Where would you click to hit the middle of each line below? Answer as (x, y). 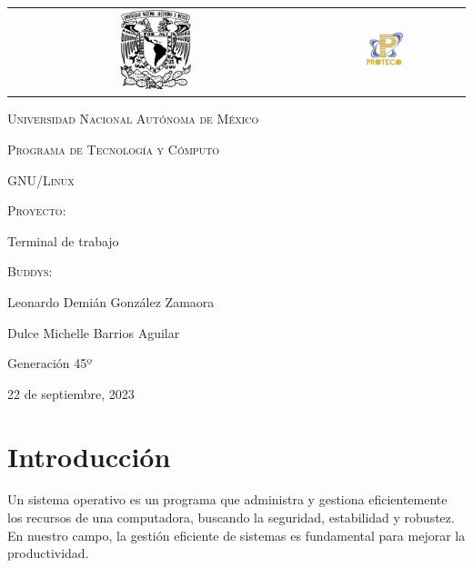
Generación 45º (50, 363)
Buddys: (30, 271)
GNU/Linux (41, 179)
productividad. (48, 553)
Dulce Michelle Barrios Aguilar (94, 332)
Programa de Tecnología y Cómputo (114, 149)
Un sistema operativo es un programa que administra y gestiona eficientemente (227, 499)
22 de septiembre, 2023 (71, 393)
